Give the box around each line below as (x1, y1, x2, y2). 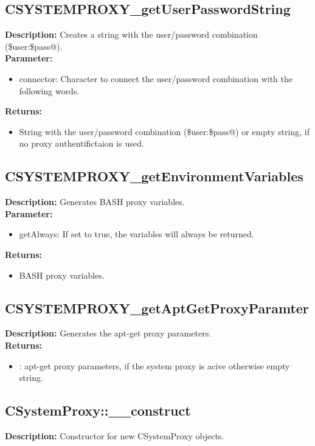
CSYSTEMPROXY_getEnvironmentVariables (5, 167, 303, 186)
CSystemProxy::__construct (5, 401, 191, 420)
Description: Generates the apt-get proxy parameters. (5, 327, 212, 340)
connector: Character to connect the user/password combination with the (19, 72, 292, 85)
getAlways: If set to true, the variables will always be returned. (19, 228, 254, 240)
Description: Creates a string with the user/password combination (5, 28, 258, 41)
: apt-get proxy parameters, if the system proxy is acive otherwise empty (19, 359, 290, 372)
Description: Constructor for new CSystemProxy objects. (5, 429, 224, 442)
